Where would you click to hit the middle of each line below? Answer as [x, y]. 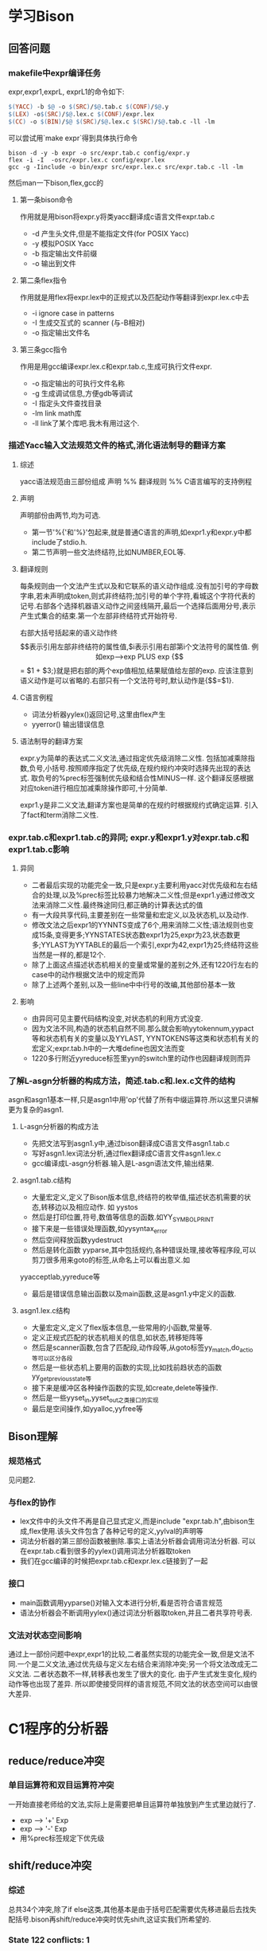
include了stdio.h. [59, 542]
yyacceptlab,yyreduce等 [60, 1277]
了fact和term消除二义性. [59, 815]
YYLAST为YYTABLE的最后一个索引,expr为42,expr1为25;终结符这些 [150, 945]
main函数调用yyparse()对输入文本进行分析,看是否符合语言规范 [121, 1602]
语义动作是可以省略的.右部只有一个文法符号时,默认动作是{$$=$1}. [127, 680]
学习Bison [41, 16]
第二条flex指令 [43, 280]
